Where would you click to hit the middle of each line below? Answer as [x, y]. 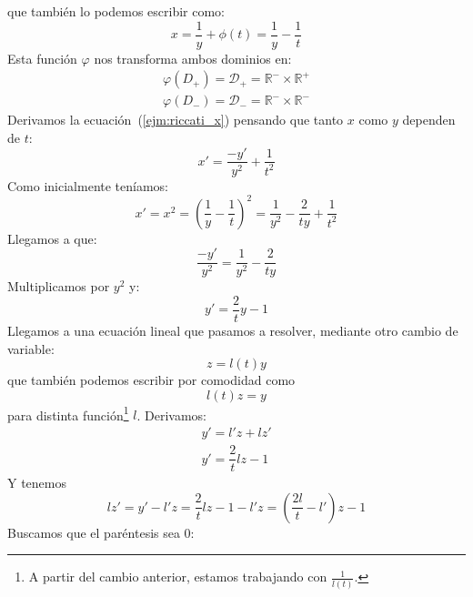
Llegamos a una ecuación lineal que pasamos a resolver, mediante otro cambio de [233, 330]
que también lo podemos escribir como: [116, 11]
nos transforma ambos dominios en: [193, 58]
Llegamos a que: [52, 238]
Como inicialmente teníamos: [88, 185]
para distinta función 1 [68, 413]
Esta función [42, 58]
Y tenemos [37, 483]
